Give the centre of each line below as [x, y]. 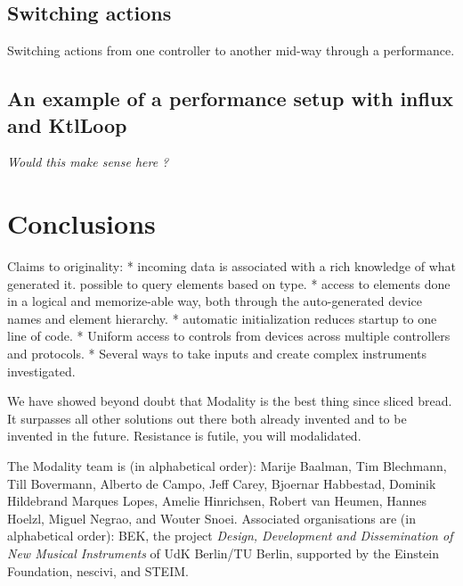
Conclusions [81, 223]
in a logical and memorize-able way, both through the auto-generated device [215, 301]
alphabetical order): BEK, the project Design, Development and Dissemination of [230, 536]
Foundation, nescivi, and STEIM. [98, 570]
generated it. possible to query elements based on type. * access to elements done [229, 283]
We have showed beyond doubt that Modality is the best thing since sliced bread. [230, 401]
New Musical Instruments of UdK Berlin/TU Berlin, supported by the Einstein [223, 553]
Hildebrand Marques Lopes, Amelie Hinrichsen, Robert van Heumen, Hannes [217, 501]
